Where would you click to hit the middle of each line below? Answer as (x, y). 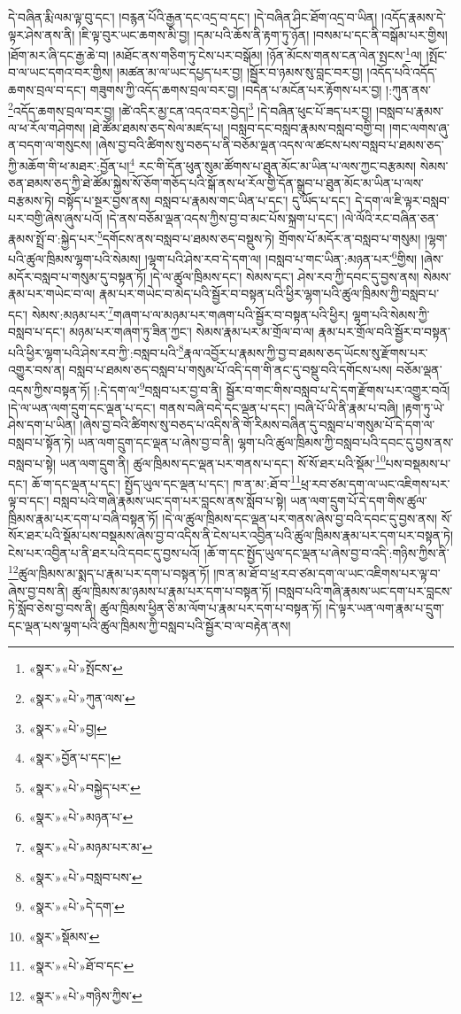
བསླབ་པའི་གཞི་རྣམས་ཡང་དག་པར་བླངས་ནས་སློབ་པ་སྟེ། (170, 500)
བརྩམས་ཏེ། (31, 200)
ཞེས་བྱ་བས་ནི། (38, 590)
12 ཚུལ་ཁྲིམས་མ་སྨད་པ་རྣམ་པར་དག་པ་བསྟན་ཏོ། (109, 572)
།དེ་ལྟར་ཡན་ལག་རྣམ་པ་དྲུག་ (385, 608)
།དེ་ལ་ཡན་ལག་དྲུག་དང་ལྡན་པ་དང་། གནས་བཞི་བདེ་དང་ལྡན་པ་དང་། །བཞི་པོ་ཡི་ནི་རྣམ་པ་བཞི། (203, 407)
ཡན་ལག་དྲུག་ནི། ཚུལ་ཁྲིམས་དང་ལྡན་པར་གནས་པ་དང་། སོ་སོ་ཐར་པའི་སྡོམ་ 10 (223, 461)
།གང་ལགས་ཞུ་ (419, 127)
